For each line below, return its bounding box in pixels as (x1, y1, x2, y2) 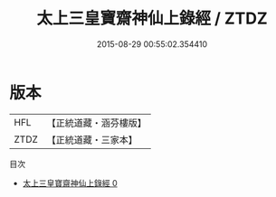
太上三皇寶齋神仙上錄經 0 (22, 177, 118, 188)
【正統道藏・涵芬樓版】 (46, 117, 148, 129)
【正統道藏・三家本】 (46, 133, 138, 145)
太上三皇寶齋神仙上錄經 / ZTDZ (35, 8, 269, 29)
